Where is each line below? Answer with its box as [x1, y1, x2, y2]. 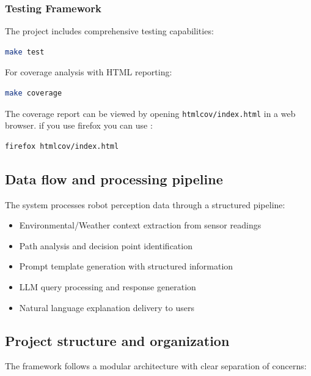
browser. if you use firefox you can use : [5, 119, 153, 132]
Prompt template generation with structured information [19, 260, 233, 273]
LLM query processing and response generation [19, 280, 196, 293]
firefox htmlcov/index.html [5, 141, 119, 151]
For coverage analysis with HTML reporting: [5, 66, 172, 78]
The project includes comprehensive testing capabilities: [5, 24, 214, 37]
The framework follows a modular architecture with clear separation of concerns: [5, 359, 307, 372]
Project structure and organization [5, 331, 230, 350]
